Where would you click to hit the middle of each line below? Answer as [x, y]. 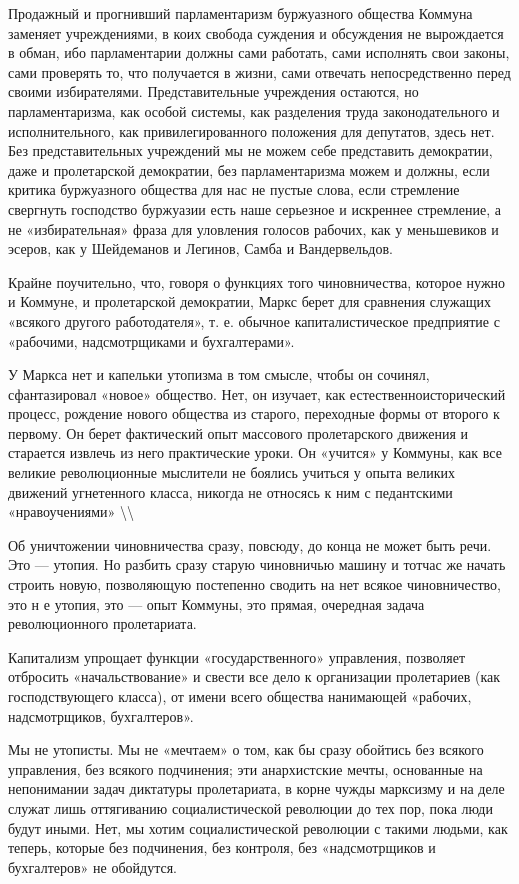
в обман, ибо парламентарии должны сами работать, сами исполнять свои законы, [259, 52]
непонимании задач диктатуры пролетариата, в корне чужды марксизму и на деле [256, 788]
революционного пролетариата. [102, 623]
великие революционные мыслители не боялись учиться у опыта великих [232, 472]
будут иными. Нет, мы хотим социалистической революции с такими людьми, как [258, 827]
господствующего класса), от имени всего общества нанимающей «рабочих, [240, 696]
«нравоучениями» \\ [71, 511]
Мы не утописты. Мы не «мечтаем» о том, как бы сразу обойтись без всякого [246, 749]
